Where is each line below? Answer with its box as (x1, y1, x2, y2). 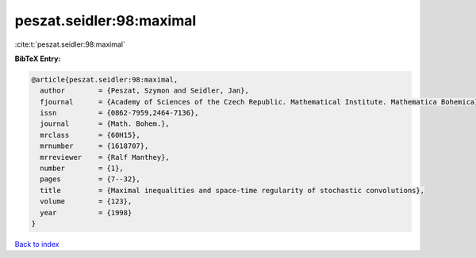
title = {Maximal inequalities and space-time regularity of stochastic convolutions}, (40, 186, 424, 195)
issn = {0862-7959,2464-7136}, (40, 108, 199, 118)
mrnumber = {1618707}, (40, 142, 149, 150)
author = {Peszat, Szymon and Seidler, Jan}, (40, 86, 249, 95)
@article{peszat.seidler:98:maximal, (31, 75, 178, 84)
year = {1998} (40, 208, 132, 217)
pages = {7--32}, (40, 175, 140, 184)
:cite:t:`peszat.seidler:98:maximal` (14, 40, 126, 49)
